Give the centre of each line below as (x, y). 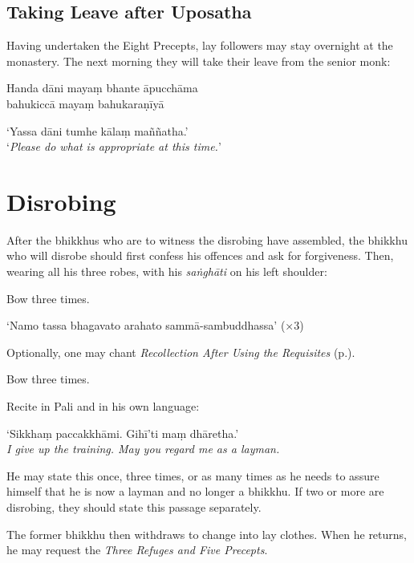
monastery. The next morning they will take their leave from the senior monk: (199, 61)
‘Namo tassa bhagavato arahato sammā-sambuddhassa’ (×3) (155, 325)
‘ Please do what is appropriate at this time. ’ (114, 146)
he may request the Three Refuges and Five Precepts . (137, 550)
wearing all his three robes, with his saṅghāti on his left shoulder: (167, 271)
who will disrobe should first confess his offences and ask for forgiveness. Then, (200, 255)
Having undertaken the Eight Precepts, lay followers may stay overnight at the (200, 45)
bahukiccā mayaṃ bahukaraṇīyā (85, 103)
